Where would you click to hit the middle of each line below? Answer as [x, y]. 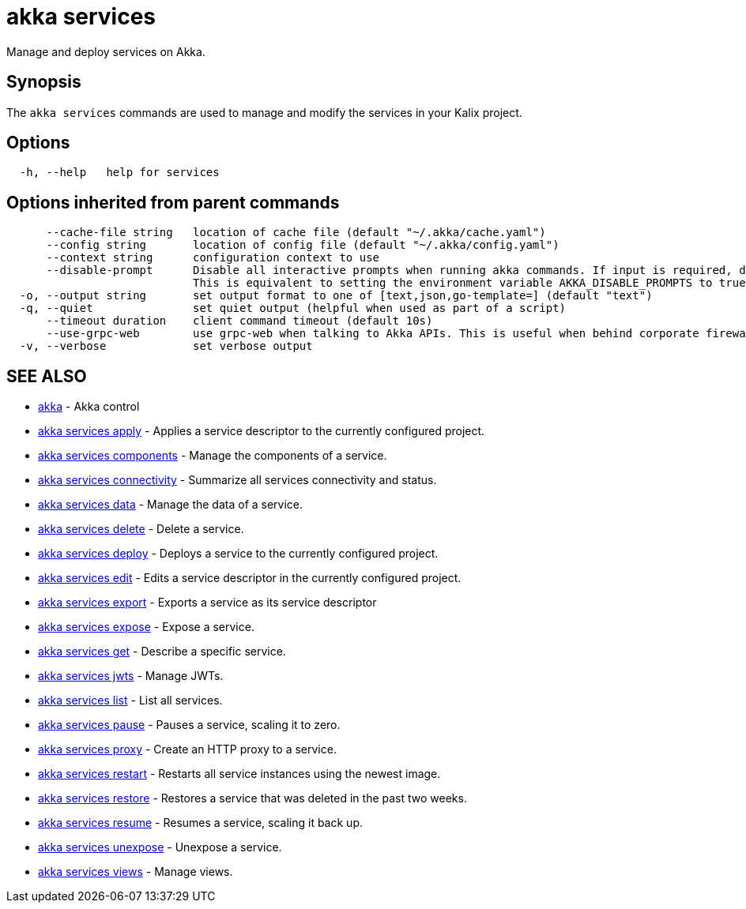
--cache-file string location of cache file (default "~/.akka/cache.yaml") [296, 233]
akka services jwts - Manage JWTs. [131, 676]
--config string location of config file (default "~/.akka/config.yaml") [303, 245]
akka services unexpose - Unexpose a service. [160, 847]
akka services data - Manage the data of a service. [171, 505]
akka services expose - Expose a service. [146, 627]
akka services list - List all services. [130, 701]
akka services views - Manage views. [136, 872]
